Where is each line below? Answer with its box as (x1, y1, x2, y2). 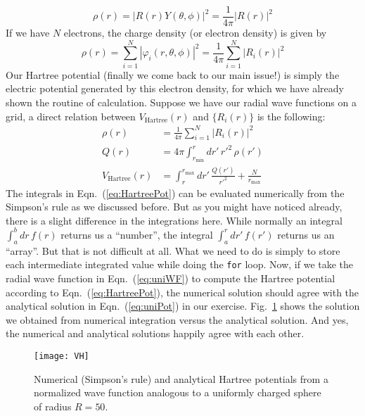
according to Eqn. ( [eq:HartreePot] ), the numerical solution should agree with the (6, 284, 359, 299)
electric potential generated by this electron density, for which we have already (6, 81, 344, 96)
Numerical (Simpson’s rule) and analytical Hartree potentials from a (34, 371, 328, 386)
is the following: (257, 108, 326, 123)
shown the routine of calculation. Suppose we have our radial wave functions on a (6, 94, 357, 109)
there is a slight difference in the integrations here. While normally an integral (6, 213, 342, 227)
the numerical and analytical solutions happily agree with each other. (6, 326, 305, 341)
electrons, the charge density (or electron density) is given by (63, 25, 327, 40)
